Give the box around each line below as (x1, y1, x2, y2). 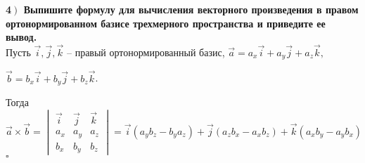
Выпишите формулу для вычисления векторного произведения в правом (23, 2, 359, 16)
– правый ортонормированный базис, (66, 45, 225, 59)
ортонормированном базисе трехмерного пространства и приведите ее (6, 15, 326, 30)
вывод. (6, 30, 37, 44)
